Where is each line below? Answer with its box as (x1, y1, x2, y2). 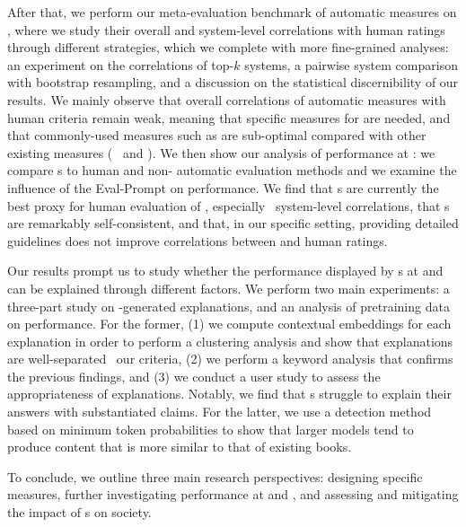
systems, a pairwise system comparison (244, 55, 458, 74)
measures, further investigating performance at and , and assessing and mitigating (7, 485, 459, 504)
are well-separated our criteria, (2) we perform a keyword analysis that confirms (7, 349, 453, 368)
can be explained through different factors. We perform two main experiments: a (7, 278, 450, 297)
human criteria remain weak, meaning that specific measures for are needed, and (7, 108, 451, 127)
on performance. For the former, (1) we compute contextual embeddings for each (7, 314, 452, 333)
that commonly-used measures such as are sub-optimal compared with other (7, 126, 426, 145)
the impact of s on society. (7, 503, 152, 522)
